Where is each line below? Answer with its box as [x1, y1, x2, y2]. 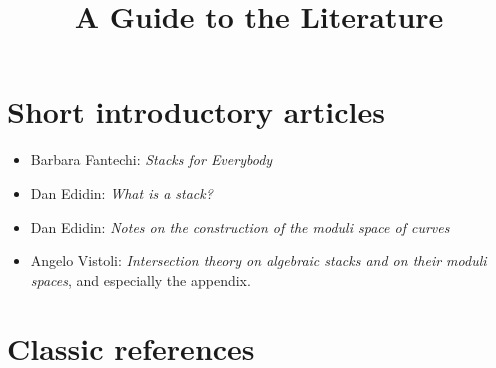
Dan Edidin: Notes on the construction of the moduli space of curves [30, 216, 450, 237]
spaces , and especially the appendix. [30, 269, 251, 290]
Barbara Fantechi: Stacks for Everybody [30, 149, 273, 170]
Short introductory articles [7, 91, 385, 132]
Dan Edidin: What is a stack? [30, 182, 213, 203]
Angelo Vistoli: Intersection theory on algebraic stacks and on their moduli [30, 250, 487, 271]
